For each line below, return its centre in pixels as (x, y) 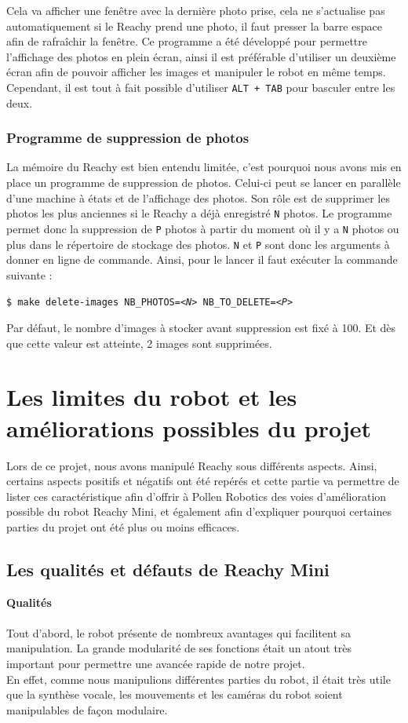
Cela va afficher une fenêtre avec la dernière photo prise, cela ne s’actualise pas (196, 10)
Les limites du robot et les (152, 397)
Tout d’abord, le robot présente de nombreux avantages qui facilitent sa (179, 632)
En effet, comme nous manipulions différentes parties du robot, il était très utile (199, 679)
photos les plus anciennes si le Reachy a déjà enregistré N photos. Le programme (199, 213)
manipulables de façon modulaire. (87, 709)
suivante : (29, 274)
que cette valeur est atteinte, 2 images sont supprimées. (139, 343)
